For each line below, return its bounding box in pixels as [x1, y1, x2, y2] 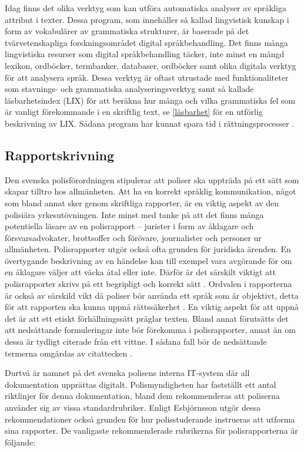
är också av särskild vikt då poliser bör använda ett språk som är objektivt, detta [5, 289, 299, 301]
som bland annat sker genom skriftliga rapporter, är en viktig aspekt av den [5, 196, 279, 209]
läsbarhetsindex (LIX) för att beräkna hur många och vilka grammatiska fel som [5, 94, 296, 106]
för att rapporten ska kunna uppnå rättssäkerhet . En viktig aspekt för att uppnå [5, 301, 299, 313]
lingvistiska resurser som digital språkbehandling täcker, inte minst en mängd [5, 48, 285, 60]
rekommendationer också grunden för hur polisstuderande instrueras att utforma [5, 413, 295, 425]
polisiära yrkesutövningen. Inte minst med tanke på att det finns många [5, 208, 264, 220]
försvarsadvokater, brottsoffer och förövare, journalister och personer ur [5, 231, 262, 243]
